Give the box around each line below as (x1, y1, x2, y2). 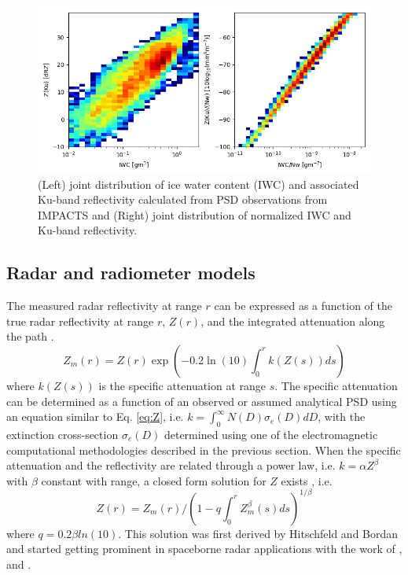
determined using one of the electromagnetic (164, 426, 378, 442)
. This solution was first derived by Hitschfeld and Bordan (118, 525, 399, 541)
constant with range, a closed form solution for (41, 472, 266, 488)
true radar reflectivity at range (6, 312, 154, 329)
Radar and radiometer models (6, 260, 255, 285)
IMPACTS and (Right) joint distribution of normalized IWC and (38, 206, 351, 223)
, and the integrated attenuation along (200, 312, 385, 329)
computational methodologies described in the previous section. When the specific (6, 441, 401, 458)
